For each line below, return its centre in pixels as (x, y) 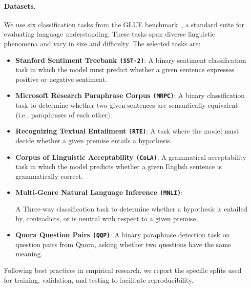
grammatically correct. (49, 176)
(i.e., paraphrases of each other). (64, 114)
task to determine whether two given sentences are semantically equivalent (127, 105)
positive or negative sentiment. (61, 79)
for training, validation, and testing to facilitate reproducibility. (99, 279)
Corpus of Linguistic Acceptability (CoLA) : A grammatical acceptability (131, 157)
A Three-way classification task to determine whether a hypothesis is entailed (131, 209)
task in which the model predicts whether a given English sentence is (118, 166)
